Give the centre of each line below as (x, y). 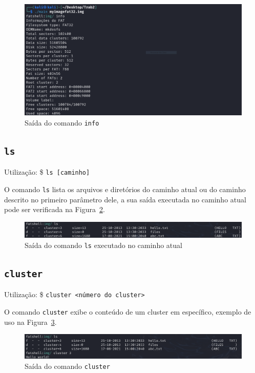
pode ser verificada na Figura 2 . (55, 209)
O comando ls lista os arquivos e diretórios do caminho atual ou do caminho (125, 189)
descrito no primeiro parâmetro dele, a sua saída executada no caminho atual (125, 199)
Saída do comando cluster (67, 366)
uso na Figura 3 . (30, 322)
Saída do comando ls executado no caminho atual (103, 245)
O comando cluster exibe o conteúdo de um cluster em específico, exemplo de (128, 312)
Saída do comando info (62, 122)
